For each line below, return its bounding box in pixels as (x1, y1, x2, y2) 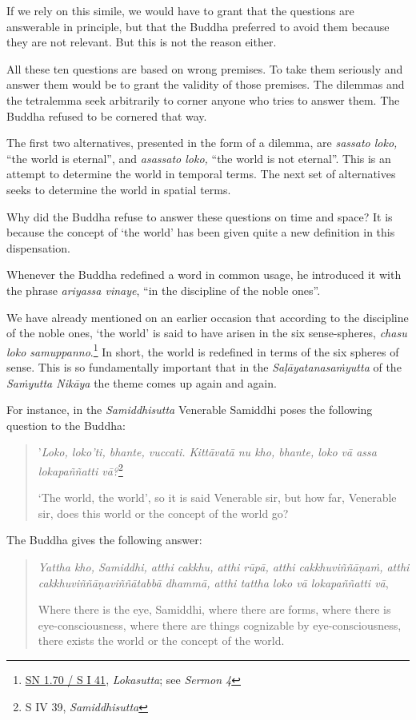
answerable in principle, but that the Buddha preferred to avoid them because (6, 18, 390, 34)
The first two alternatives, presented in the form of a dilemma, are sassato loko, (6, 134, 398, 151)
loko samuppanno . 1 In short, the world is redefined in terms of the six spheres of (6, 340, 399, 360)
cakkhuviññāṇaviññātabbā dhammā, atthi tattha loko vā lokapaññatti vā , (38, 574, 389, 591)
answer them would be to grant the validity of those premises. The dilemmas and (6, 76, 405, 93)
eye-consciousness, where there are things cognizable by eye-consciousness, (38, 616, 402, 633)
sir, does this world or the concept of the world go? (38, 504, 289, 521)
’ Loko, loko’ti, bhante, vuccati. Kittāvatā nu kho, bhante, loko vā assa (38, 444, 377, 460)
